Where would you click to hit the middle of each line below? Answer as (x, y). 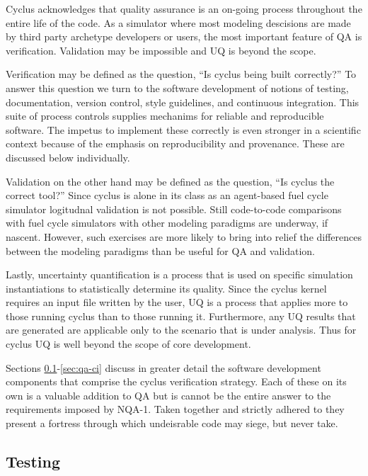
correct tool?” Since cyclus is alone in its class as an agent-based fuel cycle (167, 195)
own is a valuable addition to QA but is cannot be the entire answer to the (168, 395)
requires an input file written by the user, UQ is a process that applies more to (177, 302)
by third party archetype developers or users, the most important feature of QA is (184, 36)
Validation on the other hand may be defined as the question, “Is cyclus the (170, 181)
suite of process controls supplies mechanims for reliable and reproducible (165, 116)
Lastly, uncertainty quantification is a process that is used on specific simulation (179, 274)
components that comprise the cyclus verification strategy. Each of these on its (176, 381)
